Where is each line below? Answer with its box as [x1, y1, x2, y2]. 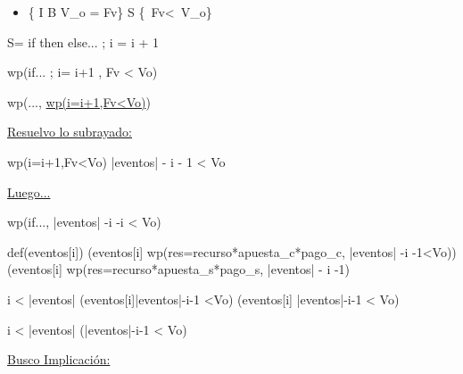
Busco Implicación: [7, 350, 111, 369]
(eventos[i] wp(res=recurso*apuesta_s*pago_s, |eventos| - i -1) [7, 260, 351, 278]
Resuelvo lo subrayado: [7, 122, 132, 141]
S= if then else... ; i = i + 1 [7, 32, 160, 51]
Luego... [7, 182, 51, 201]
